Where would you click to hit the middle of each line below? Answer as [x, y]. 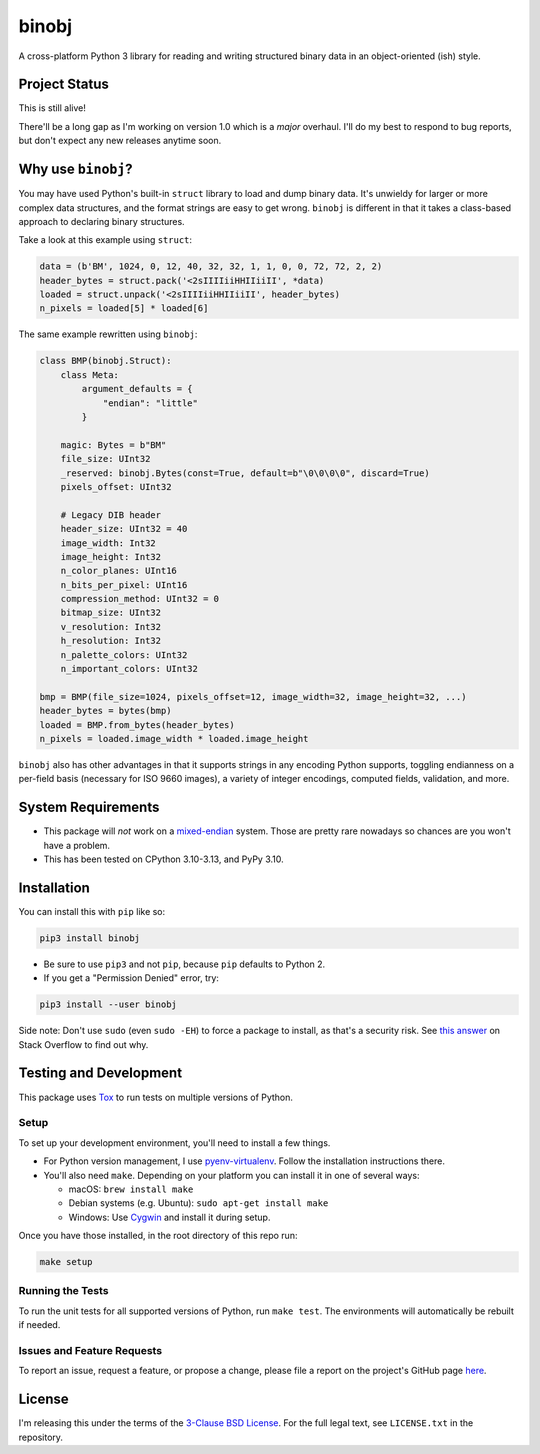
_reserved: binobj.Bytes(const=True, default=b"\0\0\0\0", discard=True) [245, 473]
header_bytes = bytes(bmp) [105, 711]
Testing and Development [100, 1073]
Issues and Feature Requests [90, 1350]
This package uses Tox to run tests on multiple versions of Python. [156, 1097]
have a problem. [76, 845]
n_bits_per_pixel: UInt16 [124, 584]
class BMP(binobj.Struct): [105, 361]
